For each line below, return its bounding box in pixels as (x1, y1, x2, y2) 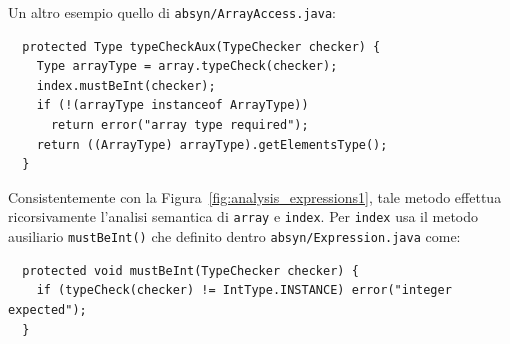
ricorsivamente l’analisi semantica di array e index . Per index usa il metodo (8, 206, 479, 227)
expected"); (8, 302, 87, 317)
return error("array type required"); (50, 118, 309, 133)
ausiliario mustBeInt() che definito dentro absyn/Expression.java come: (8, 226, 461, 247)
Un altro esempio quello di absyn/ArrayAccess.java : (8, 2, 336, 22)
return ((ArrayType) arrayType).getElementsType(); (36, 137, 388, 152)
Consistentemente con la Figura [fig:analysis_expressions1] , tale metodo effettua (8, 186, 502, 207)
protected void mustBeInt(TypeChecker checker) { (22, 263, 359, 278)
